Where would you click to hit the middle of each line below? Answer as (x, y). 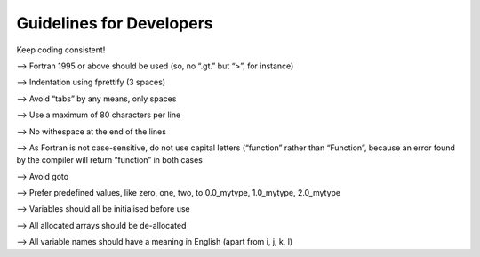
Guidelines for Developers (115, 23)
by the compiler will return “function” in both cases (110, 160)
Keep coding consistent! (61, 50)
